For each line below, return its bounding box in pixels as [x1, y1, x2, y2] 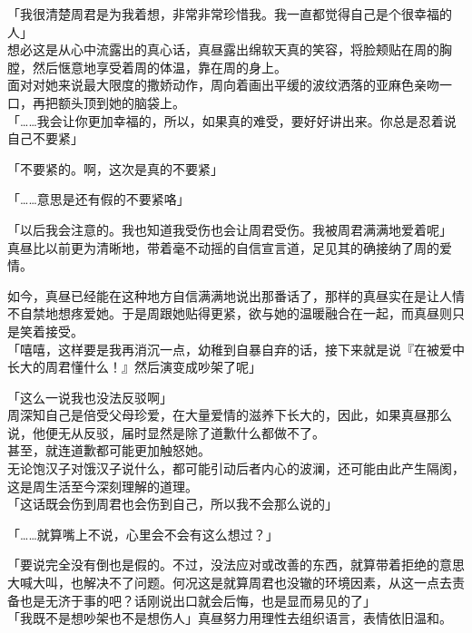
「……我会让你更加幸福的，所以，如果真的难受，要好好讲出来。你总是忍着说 [7, 111, 457, 130]
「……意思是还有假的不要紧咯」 [7, 190, 190, 209]
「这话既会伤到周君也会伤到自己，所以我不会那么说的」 [7, 494, 338, 513]
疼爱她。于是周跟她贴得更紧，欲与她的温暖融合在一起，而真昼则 [70, 304, 452, 323]
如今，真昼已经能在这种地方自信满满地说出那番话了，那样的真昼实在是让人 [7, 286, 452, 305]
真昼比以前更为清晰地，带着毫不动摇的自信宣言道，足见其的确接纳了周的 [7, 238, 439, 257]
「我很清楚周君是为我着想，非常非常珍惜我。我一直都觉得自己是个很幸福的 [7, 5, 452, 23]
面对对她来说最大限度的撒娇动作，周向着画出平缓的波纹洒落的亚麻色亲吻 [7, 75, 439, 94]
